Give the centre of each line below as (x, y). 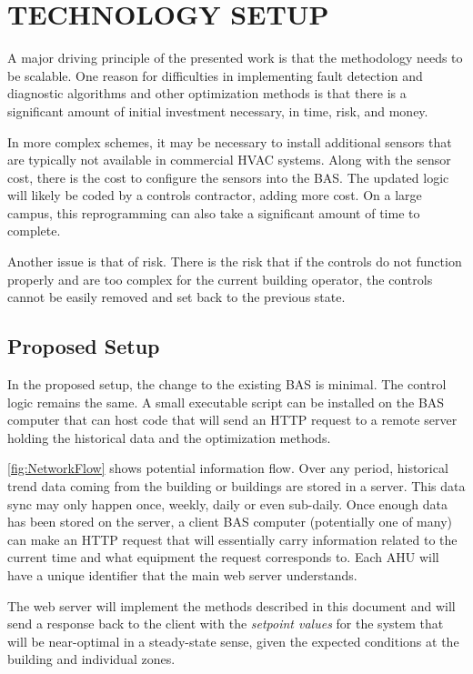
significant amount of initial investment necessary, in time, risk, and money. (218, 111)
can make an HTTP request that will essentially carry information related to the (232, 539)
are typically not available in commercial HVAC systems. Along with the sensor (229, 160)
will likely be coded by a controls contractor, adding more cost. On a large (215, 195)
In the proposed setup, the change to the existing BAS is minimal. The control (227, 384)
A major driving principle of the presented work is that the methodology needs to (235, 58)
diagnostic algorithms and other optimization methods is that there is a (207, 93)
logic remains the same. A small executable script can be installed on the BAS (226, 402)
